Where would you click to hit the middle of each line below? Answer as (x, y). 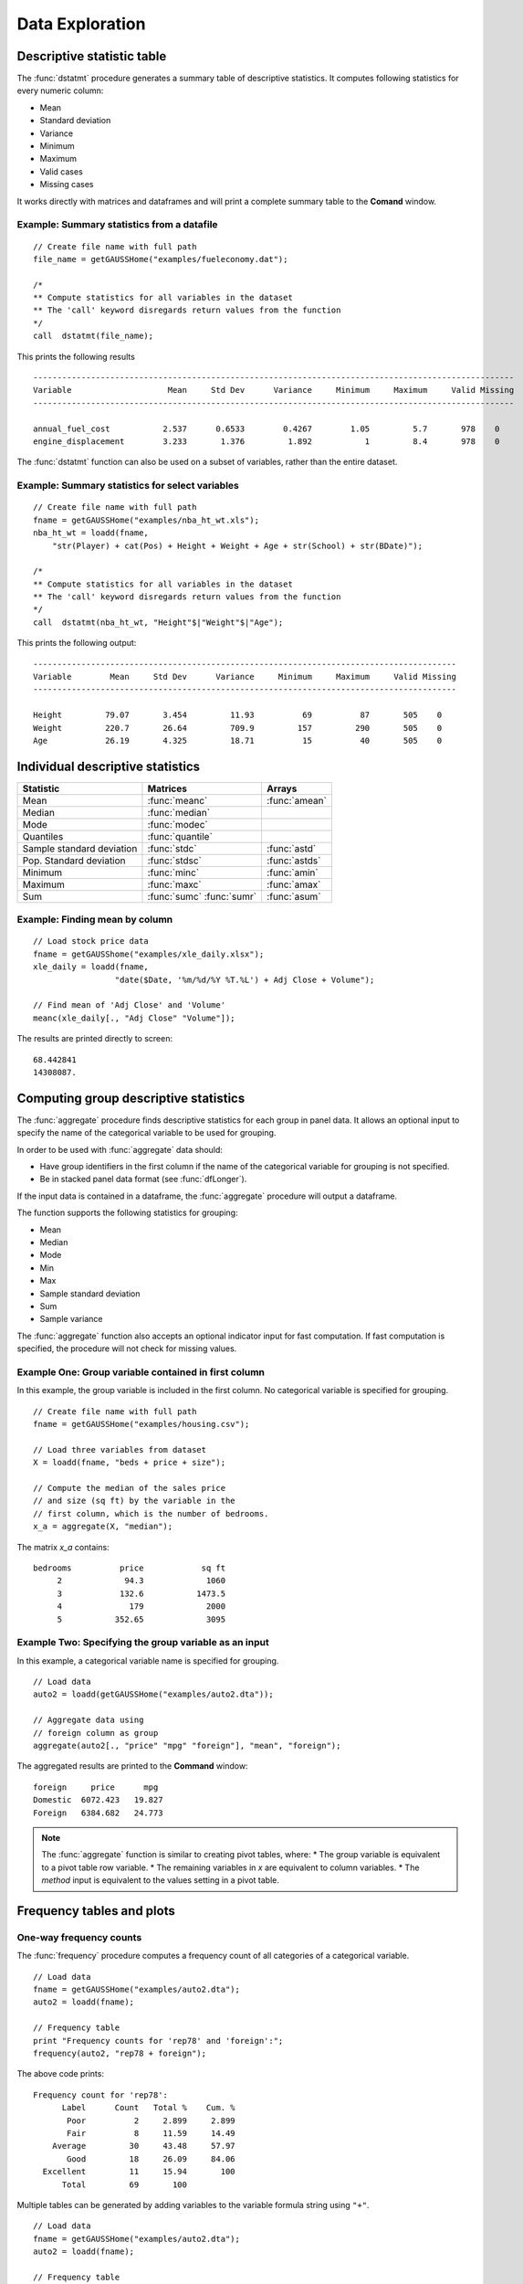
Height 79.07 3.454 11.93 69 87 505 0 (238, 715)
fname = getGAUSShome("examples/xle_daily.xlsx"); (149, 954)
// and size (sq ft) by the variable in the (135, 1501)
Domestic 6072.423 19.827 (98, 1800)
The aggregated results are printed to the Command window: (132, 1766)
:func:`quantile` (180, 836)
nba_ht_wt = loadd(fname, (91, 533)
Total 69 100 (124, 2184)
